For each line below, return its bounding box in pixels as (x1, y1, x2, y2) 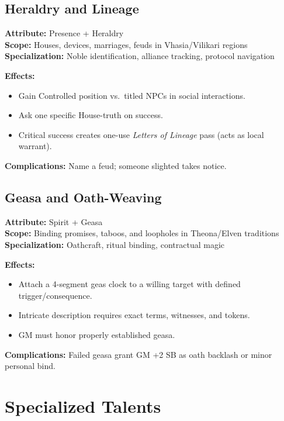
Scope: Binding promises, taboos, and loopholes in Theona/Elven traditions (5, 227, 279, 239)
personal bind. (5, 360, 56, 372)
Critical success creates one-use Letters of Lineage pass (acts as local (18, 128, 264, 140)
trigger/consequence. (18, 289, 92, 301)
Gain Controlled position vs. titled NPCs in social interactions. (18, 89, 245, 101)
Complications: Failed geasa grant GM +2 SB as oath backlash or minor (5, 348, 272, 360)
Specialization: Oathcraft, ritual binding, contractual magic (5, 238, 224, 250)
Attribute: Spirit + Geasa (5, 215, 103, 227)
